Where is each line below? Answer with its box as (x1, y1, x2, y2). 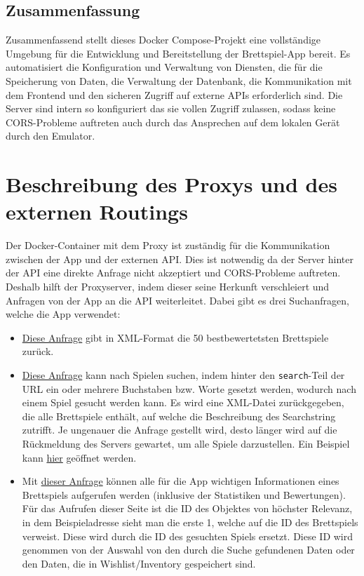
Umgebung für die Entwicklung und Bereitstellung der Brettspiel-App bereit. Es (6, 46, 351, 60)
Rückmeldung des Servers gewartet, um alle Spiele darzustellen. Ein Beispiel (22, 436, 350, 451)
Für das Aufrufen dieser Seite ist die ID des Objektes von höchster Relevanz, (22, 501, 353, 516)
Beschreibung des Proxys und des (6, 170, 337, 199)
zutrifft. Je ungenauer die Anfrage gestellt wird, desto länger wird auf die (22, 422, 337, 437)
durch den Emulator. (6, 128, 95, 143)
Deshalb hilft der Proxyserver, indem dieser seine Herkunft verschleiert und (6, 279, 330, 294)
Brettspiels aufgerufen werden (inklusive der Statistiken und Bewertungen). (22, 487, 346, 502)
